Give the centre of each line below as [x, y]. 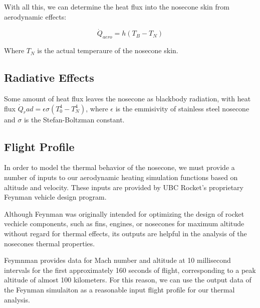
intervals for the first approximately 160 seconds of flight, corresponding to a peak [130, 270]
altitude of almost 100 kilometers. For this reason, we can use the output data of [128, 280]
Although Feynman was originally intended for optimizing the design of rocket [124, 213]
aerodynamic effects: [35, 16]
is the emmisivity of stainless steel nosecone [182, 108]
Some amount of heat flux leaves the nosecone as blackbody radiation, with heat [127, 98]
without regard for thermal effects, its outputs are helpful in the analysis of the [125, 233]
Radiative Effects [49, 78]
